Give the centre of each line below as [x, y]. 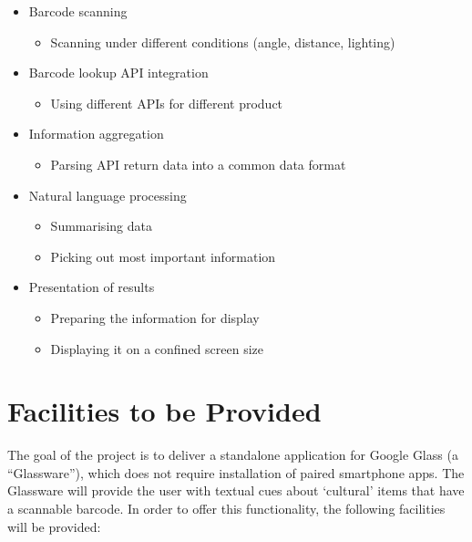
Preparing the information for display [155, 317]
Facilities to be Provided [164, 411]
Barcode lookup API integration [118, 73]
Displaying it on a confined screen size [157, 348]
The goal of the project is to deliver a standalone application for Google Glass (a [233, 455]
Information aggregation [96, 134]
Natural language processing [108, 195]
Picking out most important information [163, 256]
